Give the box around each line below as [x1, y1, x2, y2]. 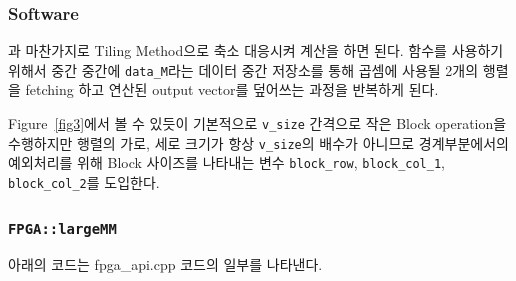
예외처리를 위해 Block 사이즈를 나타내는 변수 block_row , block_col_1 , [8, 152, 445, 173]
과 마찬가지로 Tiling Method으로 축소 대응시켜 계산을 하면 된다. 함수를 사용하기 [8, 40, 504, 61]
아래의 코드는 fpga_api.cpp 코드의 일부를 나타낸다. [8, 254, 323, 275]
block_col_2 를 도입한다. [8, 172, 160, 193]
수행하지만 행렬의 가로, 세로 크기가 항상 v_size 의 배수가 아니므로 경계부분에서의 [8, 132, 509, 153]
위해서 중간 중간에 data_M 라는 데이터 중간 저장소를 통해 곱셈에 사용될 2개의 [8, 59, 479, 80]
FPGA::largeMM [8, 220, 117, 237]
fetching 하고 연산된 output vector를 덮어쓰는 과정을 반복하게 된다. [25, 79, 439, 100]
